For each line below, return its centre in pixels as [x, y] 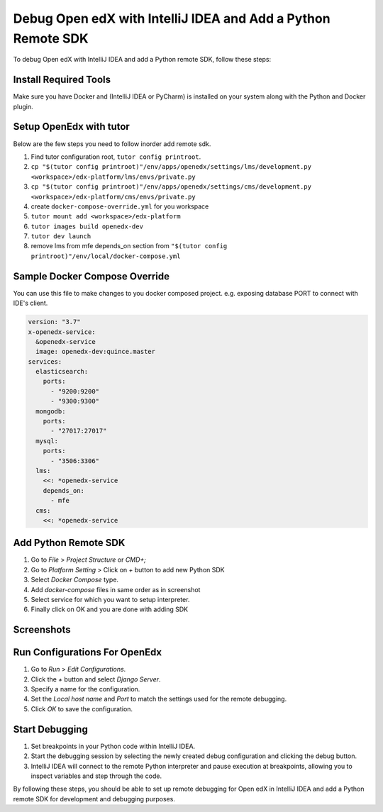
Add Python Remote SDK [69, 543]
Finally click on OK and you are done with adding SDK [110, 609]
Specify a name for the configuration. [85, 689]
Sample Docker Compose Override [91, 276]
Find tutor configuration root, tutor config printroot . [116, 157]
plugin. [23, 106]
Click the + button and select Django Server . [96, 679]
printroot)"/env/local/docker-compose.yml [106, 256]
